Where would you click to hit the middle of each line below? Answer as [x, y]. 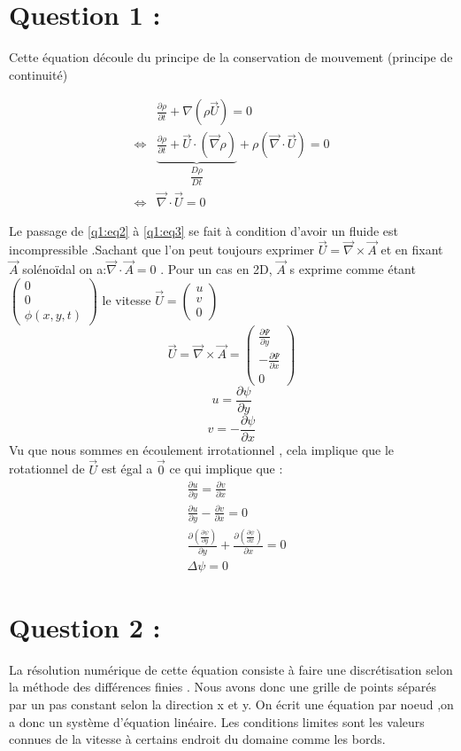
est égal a [127, 469]
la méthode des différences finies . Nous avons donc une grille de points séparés [223, 687]
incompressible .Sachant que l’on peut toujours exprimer [161, 250]
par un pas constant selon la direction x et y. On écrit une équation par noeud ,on [231, 704]
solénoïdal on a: [65, 269]
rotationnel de [47, 469]
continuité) [38, 74]
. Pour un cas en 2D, [216, 269]
